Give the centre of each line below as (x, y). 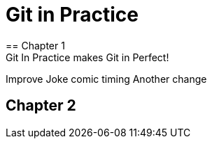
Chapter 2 (41, 106)
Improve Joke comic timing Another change (106, 79)
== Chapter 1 (35, 45)
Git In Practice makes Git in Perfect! (87, 57)
